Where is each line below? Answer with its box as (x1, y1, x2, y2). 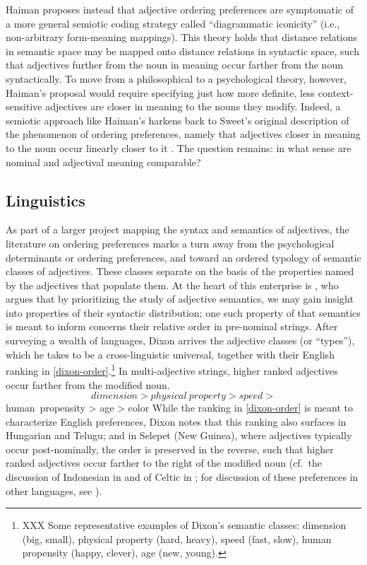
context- (318, 85, 354, 100)
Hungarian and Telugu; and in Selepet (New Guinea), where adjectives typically (6, 428, 352, 443)
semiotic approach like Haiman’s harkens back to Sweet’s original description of (6, 112, 349, 127)
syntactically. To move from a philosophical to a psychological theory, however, (6, 71, 347, 86)
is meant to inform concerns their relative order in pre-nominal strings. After (6, 319, 338, 334)
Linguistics (6, 189, 85, 211)
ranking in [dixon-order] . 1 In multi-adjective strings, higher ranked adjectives (6, 361, 338, 378)
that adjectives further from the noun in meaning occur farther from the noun (6, 57, 343, 72)
